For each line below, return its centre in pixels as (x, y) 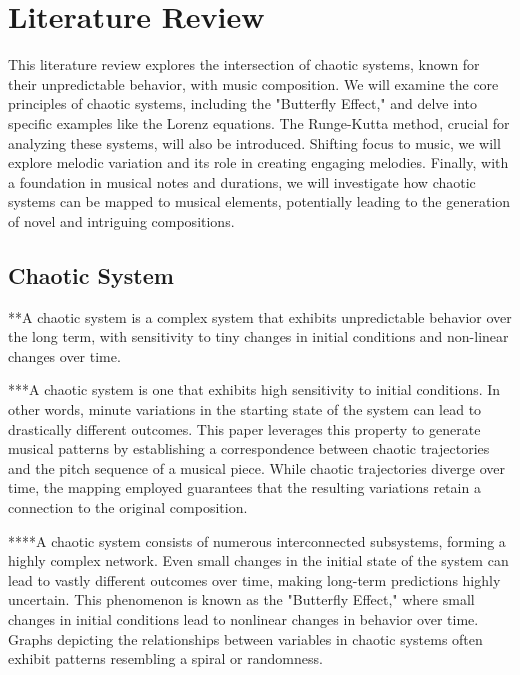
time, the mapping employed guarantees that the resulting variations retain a (244, 487)
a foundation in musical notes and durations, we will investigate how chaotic (242, 181)
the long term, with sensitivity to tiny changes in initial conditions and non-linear (258, 336)
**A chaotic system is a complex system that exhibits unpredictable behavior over (260, 316)
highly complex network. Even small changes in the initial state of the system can (258, 560)
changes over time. (64, 355)
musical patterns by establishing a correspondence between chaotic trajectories (249, 448)
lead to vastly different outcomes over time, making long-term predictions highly (254, 579)
